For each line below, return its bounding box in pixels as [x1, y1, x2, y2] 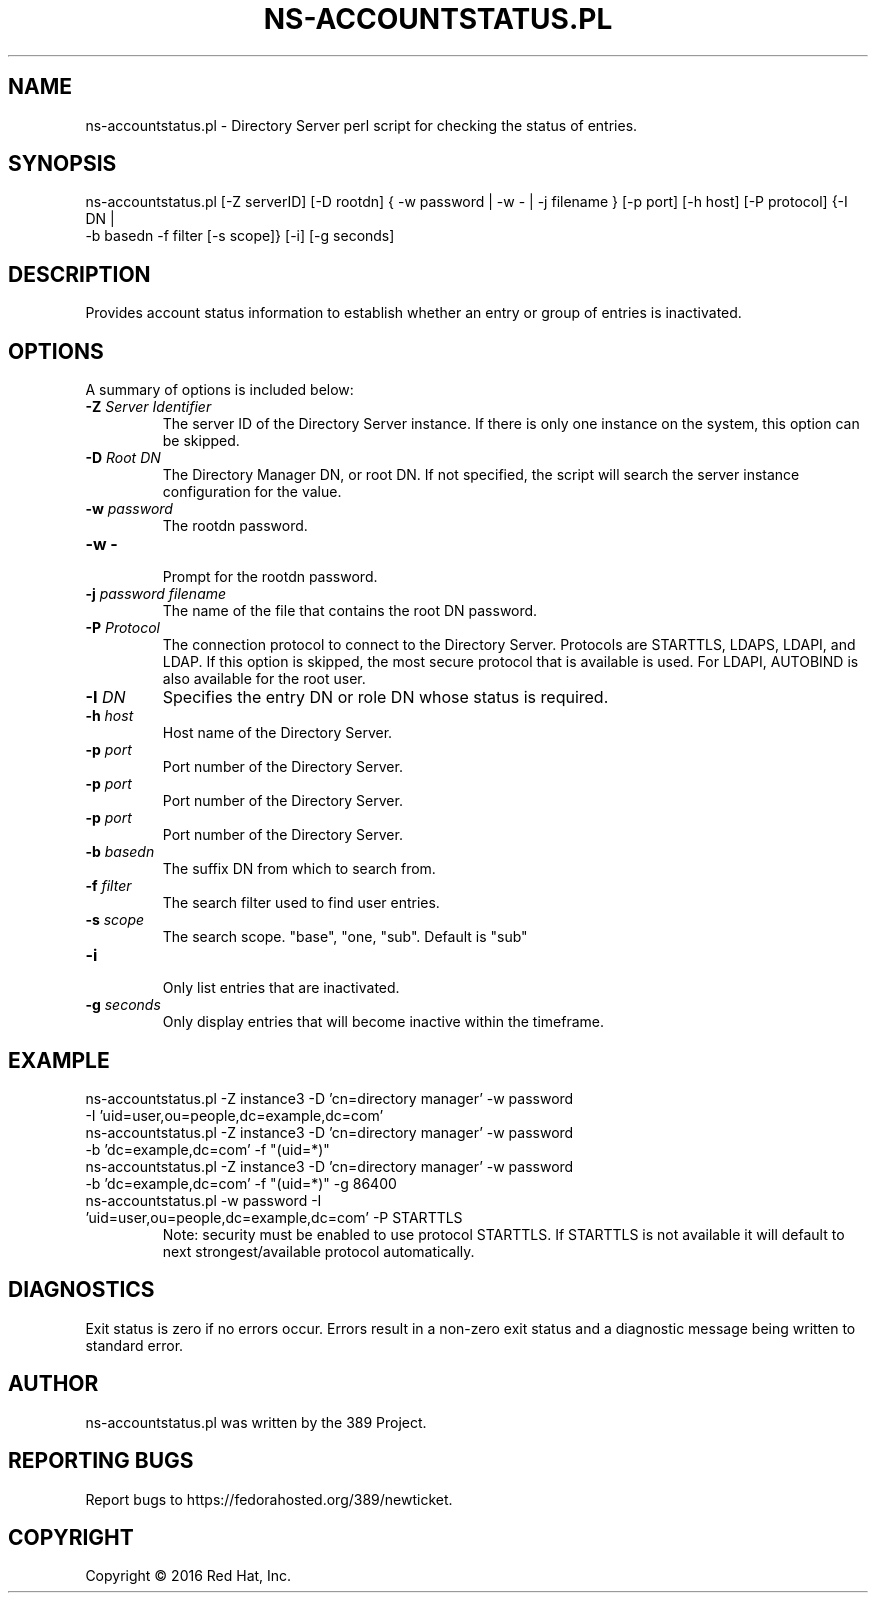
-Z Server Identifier [85, 398, 212, 416]
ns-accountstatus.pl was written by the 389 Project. [85, 1413, 427, 1431]
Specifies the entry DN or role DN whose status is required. [162, 687, 609, 708]
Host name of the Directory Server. [162, 724, 393, 742]
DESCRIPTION [8, 261, 151, 287]
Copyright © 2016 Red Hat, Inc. [85, 1567, 292, 1585]
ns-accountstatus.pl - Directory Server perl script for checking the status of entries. [85, 116, 638, 134]
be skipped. [162, 432, 240, 450]
